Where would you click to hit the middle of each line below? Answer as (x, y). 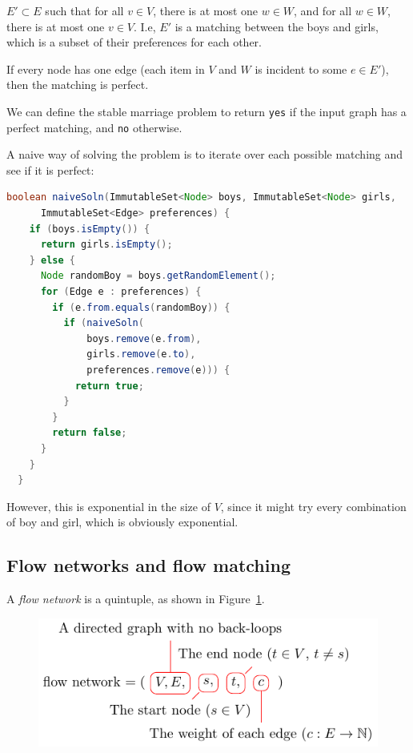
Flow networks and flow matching (148, 565)
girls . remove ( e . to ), (141, 354)
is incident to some (301, 68)
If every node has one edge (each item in (106, 68)
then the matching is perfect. (78, 85)
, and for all (323, 10)
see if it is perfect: (50, 169)
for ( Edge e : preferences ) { (121, 292)
